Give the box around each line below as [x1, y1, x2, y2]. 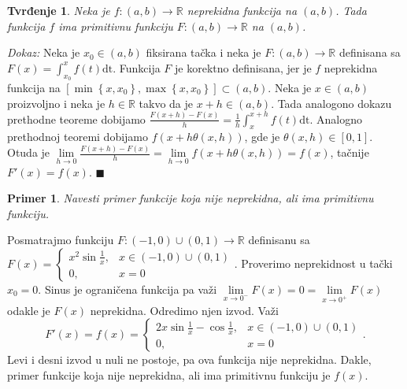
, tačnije [330, 144, 369, 161]
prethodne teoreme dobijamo [7, 110, 146, 127]
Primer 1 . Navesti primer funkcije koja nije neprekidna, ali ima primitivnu [7, 190, 374, 206]
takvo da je [139, 94, 194, 111]
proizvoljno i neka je [7, 94, 105, 111]
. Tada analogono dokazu [271, 94, 392, 111]
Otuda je [7, 144, 50, 161]
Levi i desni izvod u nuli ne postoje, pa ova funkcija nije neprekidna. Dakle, [7, 351, 372, 368]
